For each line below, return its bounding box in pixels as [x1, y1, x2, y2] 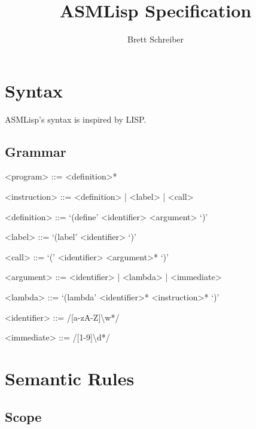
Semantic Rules [5, 366, 135, 390]
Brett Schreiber [127, 33, 184, 45]
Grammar [5, 142, 66, 160]
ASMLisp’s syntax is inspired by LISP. [5, 112, 147, 125]
